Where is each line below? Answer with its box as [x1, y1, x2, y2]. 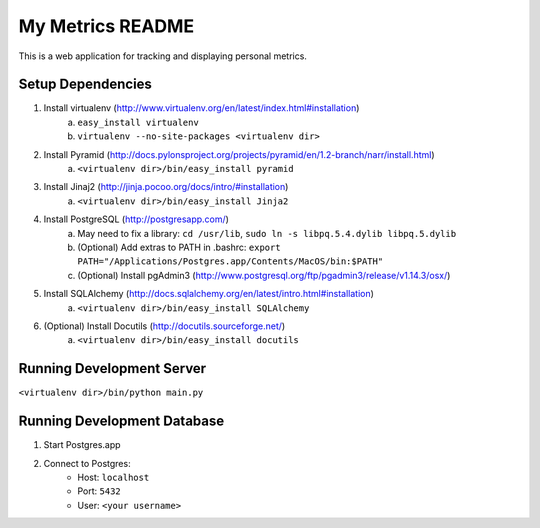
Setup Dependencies [18, 76, 152, 93]
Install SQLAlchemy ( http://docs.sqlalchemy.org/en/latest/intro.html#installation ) [43, 288, 375, 300]
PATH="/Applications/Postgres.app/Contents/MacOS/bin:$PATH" [77, 256, 384, 267]
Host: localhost [77, 471, 150, 483]
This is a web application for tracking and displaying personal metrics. [18, 50, 307, 62]
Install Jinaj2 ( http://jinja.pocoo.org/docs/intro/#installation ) [43, 181, 289, 193]
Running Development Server [18, 360, 207, 377]
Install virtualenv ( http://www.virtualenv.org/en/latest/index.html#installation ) [43, 102, 360, 114]
